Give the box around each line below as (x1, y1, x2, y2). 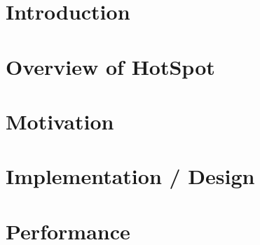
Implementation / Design (6, 162, 255, 190)
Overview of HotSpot (6, 52, 215, 80)
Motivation (6, 106, 114, 135)
